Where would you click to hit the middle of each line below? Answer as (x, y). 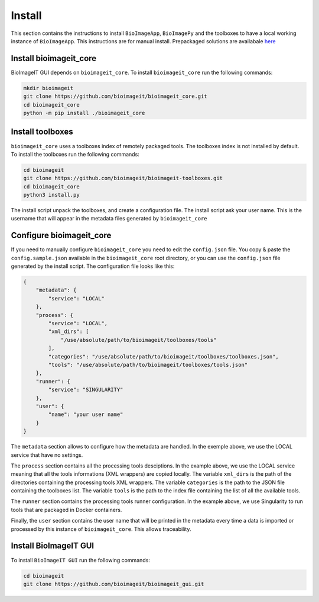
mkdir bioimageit (48, 88)
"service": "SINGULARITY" (86, 390)
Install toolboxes (42, 132)
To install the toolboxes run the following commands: (75, 154)
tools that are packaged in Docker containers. (66, 510)
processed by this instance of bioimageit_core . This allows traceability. (101, 529)
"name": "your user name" (86, 414)
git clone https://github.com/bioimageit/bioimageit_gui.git (114, 584)
